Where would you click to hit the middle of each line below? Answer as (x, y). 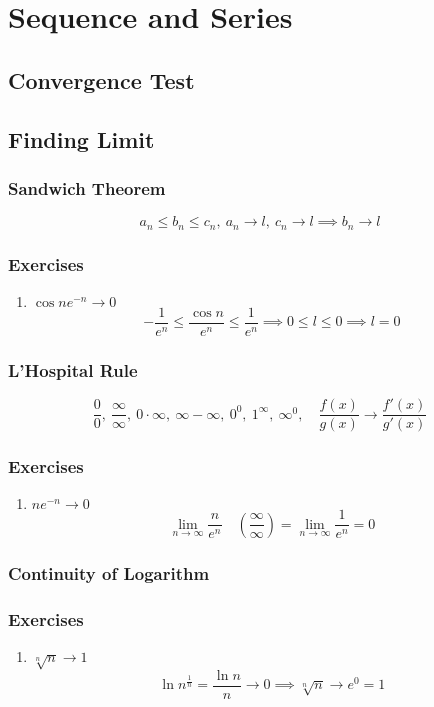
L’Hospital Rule (73, 369)
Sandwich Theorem (87, 187)
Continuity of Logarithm (109, 572)
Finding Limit (81, 138)
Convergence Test (101, 79)
